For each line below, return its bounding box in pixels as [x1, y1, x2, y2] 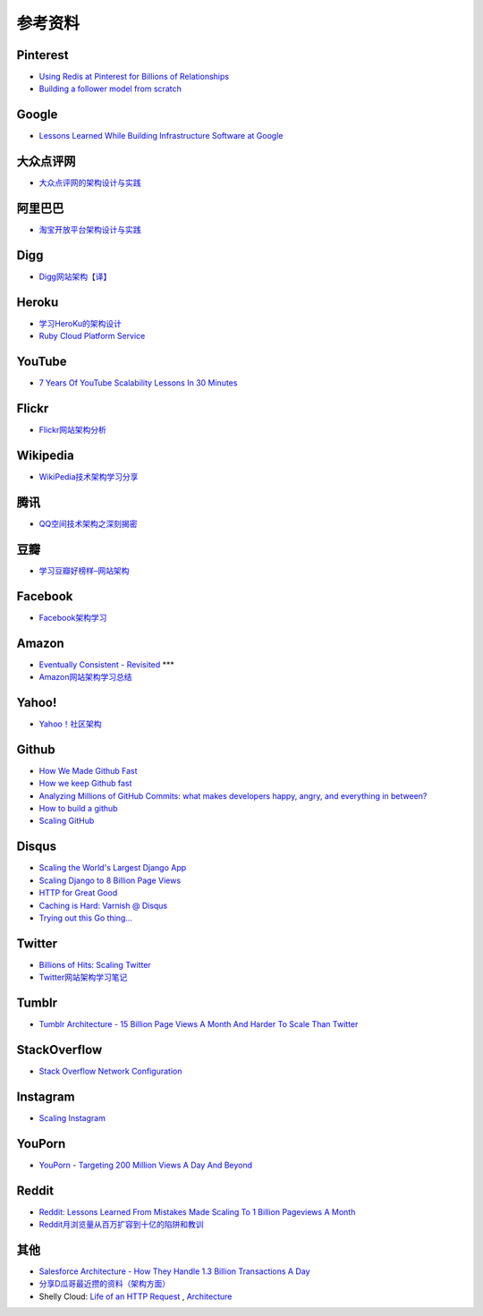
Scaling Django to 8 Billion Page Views [38, 875, 182, 886]
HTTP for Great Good [38, 887, 118, 898]
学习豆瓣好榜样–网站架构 [38, 565, 130, 576]
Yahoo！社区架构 [38, 718, 102, 729]
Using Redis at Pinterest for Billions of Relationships [38, 72, 230, 82]
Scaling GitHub [38, 815, 95, 827]
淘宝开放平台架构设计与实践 [38, 225, 141, 235]
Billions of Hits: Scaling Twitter [38, 959, 151, 970]
